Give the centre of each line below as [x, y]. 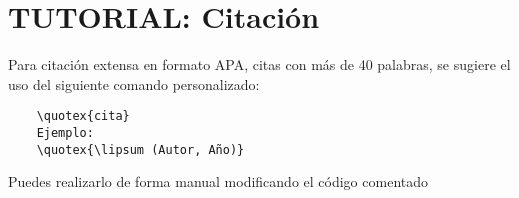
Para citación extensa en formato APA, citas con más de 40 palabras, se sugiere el [259, 64]
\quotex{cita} [83, 116]
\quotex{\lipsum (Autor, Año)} [140, 149]
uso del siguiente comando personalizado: [134, 83]
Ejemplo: [65, 132]
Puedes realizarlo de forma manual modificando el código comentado [218, 181]
